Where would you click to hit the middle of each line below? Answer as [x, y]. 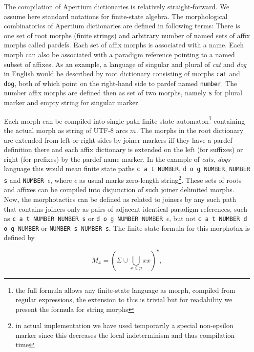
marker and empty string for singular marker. [72, 102]
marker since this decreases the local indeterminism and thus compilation [125, 335]
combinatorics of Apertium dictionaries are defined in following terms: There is [122, 26]
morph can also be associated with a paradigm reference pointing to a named [119, 54]
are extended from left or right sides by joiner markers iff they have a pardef [118, 140]
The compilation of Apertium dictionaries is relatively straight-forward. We [117, 6]
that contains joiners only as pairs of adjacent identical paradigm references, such [126, 209]
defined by [20, 237]
